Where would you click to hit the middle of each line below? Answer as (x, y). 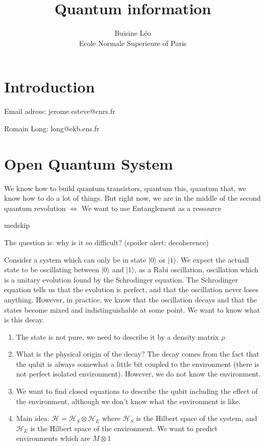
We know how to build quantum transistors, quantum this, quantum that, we (125, 188)
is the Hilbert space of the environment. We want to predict (124, 428)
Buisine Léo (133, 33)
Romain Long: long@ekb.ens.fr (52, 128)
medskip (17, 225)
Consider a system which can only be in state (75, 259)
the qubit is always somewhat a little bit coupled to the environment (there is (138, 363)
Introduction (50, 87)
